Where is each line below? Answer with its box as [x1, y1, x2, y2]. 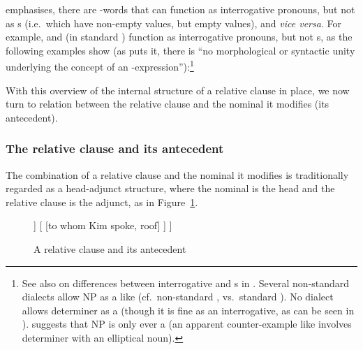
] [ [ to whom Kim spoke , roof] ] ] [34, 218, 172, 233]
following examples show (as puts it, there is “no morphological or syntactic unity [6, 43, 355, 57]
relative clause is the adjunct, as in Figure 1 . [6, 194, 198, 209]
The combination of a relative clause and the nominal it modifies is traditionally [6, 167, 349, 182]
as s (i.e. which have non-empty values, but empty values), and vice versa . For [6, 15, 341, 30]
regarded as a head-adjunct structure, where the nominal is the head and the [6, 181, 335, 196]
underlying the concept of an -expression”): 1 [6, 57, 194, 74]
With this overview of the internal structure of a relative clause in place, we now [6, 82, 350, 97]
